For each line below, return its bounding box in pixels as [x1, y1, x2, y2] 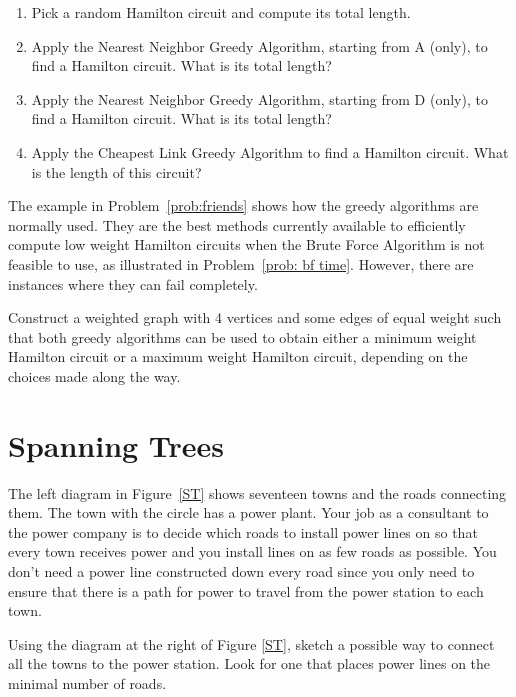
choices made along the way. [8, 365, 181, 386]
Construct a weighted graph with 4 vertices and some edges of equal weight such [8, 307, 502, 328]
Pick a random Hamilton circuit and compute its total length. [31, 2, 411, 22]
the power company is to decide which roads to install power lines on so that [8, 521, 478, 542]
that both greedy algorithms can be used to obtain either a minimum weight [8, 326, 477, 347]
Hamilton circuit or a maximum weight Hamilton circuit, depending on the [8, 346, 468, 367]
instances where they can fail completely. [8, 273, 258, 294]
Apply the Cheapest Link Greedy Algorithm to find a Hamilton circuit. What [31, 141, 509, 162]
